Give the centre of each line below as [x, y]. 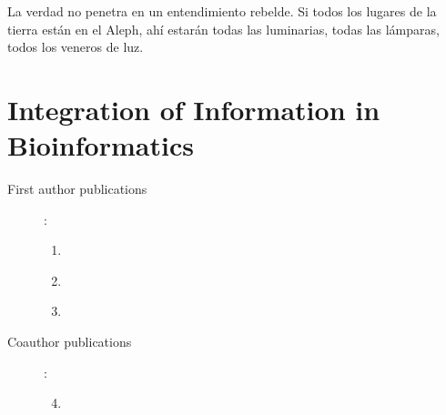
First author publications [77, 189]
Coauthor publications [70, 342]
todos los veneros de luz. [76, 47]
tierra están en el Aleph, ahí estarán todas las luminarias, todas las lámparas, [223, 29]
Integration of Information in [194, 109]
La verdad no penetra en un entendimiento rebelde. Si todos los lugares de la [222, 11]
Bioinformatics [101, 145]
